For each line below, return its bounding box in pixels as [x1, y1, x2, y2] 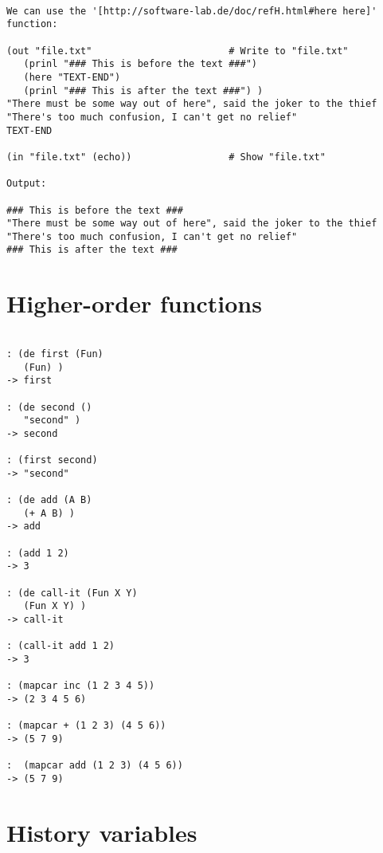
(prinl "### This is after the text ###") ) [23, 85, 264, 96]
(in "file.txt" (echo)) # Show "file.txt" [6, 151, 326, 163]
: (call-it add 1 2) [6, 640, 115, 652]
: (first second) [6, 454, 98, 466]
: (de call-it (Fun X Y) [6, 587, 138, 599]
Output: [6, 178, 47, 190]
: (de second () [6, 401, 92, 413]
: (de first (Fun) [6, 348, 104, 360]
